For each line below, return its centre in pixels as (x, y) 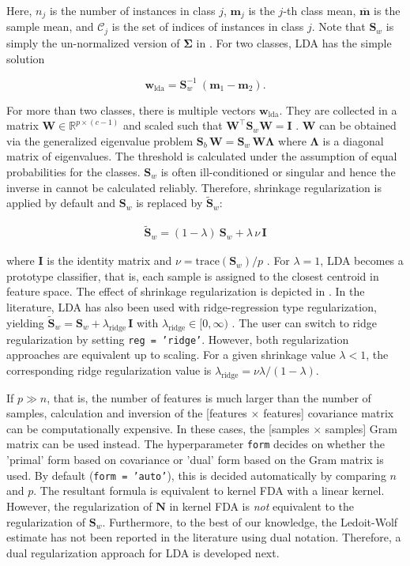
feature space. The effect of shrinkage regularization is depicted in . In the (186, 291)
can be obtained (358, 125)
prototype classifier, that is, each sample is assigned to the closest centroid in (193, 275)
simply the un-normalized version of (93, 42)
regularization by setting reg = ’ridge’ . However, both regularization (178, 339)
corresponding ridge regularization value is (109, 370)
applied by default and (61, 203)
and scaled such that (173, 125)
